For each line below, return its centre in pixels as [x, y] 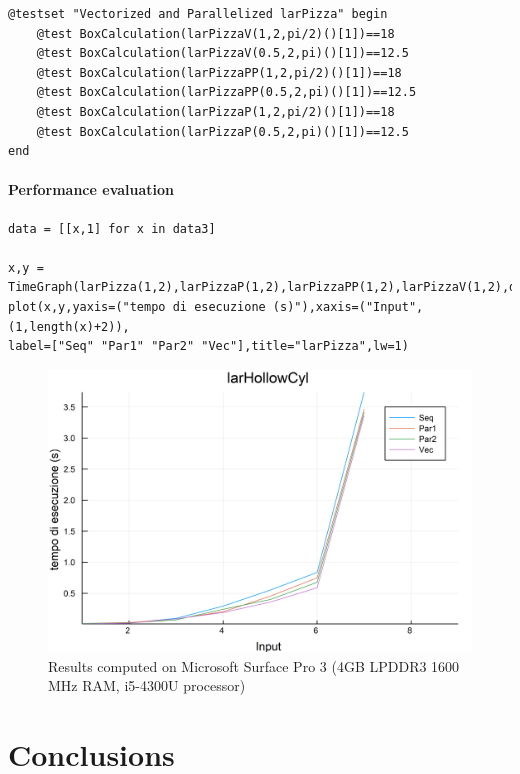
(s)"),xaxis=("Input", [348, 306]
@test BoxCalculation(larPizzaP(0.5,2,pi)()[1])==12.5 [222, 131]
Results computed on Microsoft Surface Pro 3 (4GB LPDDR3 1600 [254, 665]
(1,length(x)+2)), [69, 326]
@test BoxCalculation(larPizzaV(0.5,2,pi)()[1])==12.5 [222, 53]
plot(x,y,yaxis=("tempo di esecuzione [137, 306]
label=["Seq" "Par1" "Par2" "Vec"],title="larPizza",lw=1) [208, 346]
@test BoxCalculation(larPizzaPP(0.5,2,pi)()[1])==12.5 [226, 92]
